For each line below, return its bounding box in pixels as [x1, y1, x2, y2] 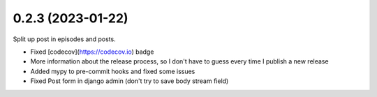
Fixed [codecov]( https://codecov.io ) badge [30, 47, 154, 56]
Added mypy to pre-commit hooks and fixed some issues [30, 67, 195, 75]
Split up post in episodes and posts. [13, 35, 116, 43]
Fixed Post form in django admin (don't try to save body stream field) [30, 77, 229, 85]
